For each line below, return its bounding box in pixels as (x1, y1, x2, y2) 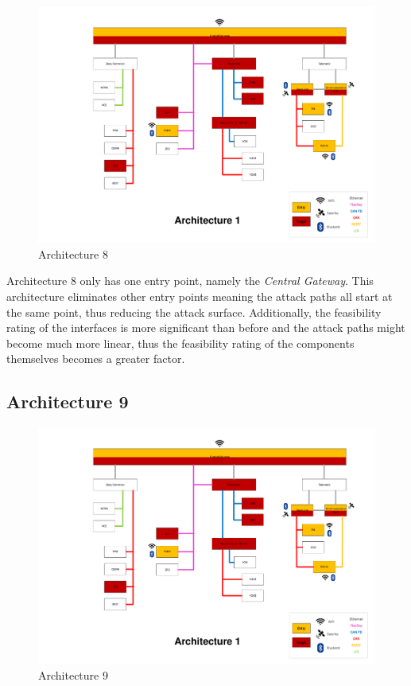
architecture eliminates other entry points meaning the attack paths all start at (6, 287, 393, 304)
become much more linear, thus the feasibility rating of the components (6, 334, 355, 351)
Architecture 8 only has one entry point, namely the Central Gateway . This (6, 272, 374, 289)
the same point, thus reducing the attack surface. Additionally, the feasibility (6, 303, 382, 320)
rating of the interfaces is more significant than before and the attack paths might (6, 319, 405, 336)
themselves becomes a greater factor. (6, 350, 185, 367)
